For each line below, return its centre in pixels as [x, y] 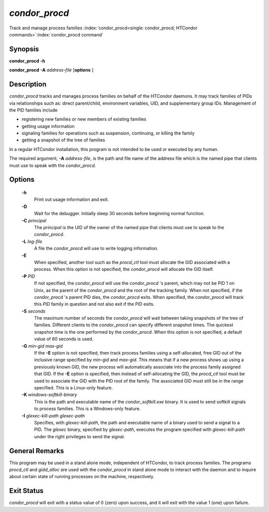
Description [28, 84]
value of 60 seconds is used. [64, 339]
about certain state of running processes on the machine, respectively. [82, 477]
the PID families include [33, 110]
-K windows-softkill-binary [49, 395]
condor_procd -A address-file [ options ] [51, 70]
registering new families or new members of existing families [84, 119]
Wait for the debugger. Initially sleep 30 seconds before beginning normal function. [120, 214]
